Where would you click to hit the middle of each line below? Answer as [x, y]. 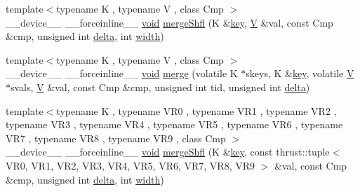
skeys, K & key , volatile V [300, 73]
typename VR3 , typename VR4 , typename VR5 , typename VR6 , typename [174, 124]
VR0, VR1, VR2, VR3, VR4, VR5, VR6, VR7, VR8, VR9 [131, 165]
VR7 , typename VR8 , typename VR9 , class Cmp [116, 138]
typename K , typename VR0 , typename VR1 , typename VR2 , [196, 110]
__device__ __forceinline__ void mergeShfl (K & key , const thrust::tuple [168, 152]
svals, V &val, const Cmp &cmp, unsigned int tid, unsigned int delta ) [160, 87]
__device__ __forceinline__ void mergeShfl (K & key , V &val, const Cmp [169, 22]
